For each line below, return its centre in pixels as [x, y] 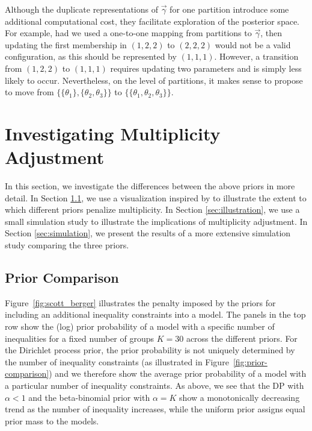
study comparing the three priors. [67, 245]
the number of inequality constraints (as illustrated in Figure [117, 361]
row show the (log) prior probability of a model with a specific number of [140, 326]
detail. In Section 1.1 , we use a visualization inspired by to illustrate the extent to [156, 197]
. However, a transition [256, 56]
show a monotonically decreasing [240, 397]
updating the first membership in [66, 44]
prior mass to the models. [52, 420]
